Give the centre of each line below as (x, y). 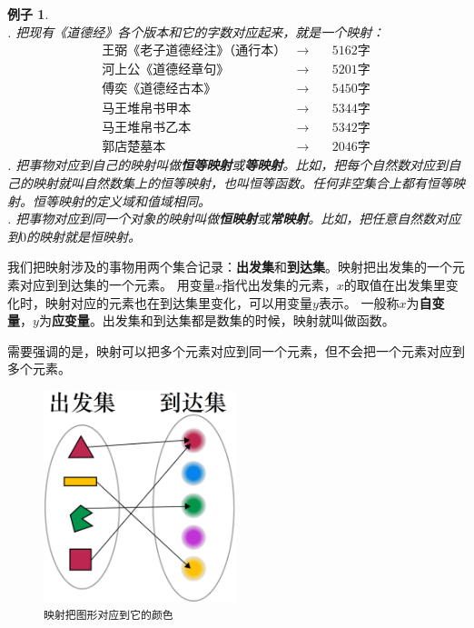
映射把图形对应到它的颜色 (109, 616)
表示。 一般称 (359, 302)
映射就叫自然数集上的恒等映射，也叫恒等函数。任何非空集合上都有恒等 (242, 182)
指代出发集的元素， (279, 284)
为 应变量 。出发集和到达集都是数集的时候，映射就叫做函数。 (217, 320)
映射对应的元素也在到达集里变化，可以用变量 (178, 302)
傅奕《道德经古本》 (159, 90)
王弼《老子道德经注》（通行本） (194, 51)
